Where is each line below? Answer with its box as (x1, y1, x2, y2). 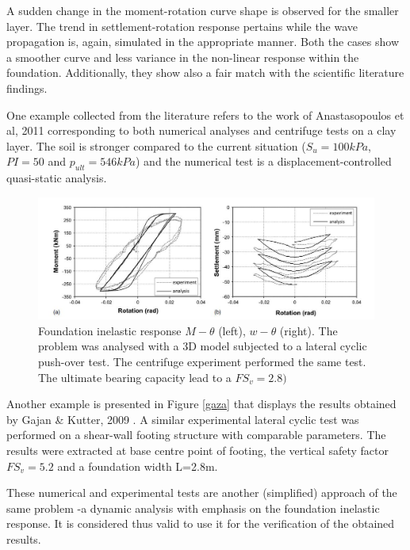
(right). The (279, 322, 338, 338)
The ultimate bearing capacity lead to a (38, 369, 232, 385)
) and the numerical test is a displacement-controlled (136, 153, 392, 170)
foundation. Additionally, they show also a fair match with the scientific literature (6, 64, 404, 81)
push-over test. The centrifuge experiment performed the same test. (38, 353, 366, 369)
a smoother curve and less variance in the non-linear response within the (6, 48, 359, 65)
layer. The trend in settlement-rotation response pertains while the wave (6, 17, 358, 34)
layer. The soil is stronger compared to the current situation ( (6, 137, 306, 154)
